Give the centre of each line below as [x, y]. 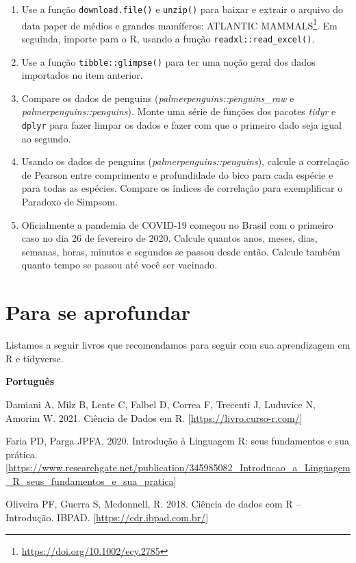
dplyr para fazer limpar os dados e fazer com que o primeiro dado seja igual [181, 125]
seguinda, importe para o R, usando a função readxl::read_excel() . [168, 38]
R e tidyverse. [35, 358]
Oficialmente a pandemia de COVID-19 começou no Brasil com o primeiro [177, 224]
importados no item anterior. [82, 75]
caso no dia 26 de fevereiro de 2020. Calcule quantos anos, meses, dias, [169, 238]
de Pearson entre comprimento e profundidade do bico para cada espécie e [177, 174]
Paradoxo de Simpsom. [69, 202]
